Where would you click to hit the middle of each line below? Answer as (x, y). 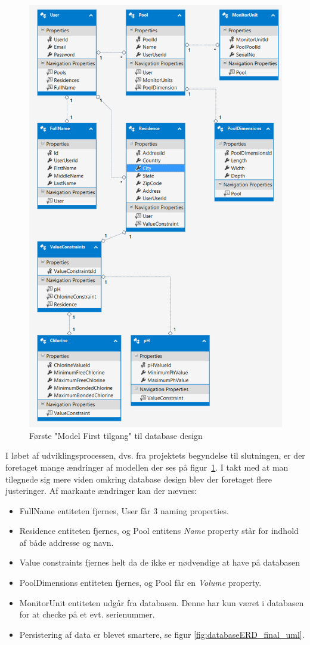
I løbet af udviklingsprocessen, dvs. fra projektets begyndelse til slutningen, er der (155, 455)
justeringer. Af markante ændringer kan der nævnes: (101, 491)
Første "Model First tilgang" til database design (116, 435)
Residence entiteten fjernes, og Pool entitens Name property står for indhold (159, 531)
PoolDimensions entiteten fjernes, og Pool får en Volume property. (140, 583)
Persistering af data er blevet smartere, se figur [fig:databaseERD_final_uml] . (162, 634)
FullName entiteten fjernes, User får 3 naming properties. (124, 510)
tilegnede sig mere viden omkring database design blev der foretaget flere (139, 479)
